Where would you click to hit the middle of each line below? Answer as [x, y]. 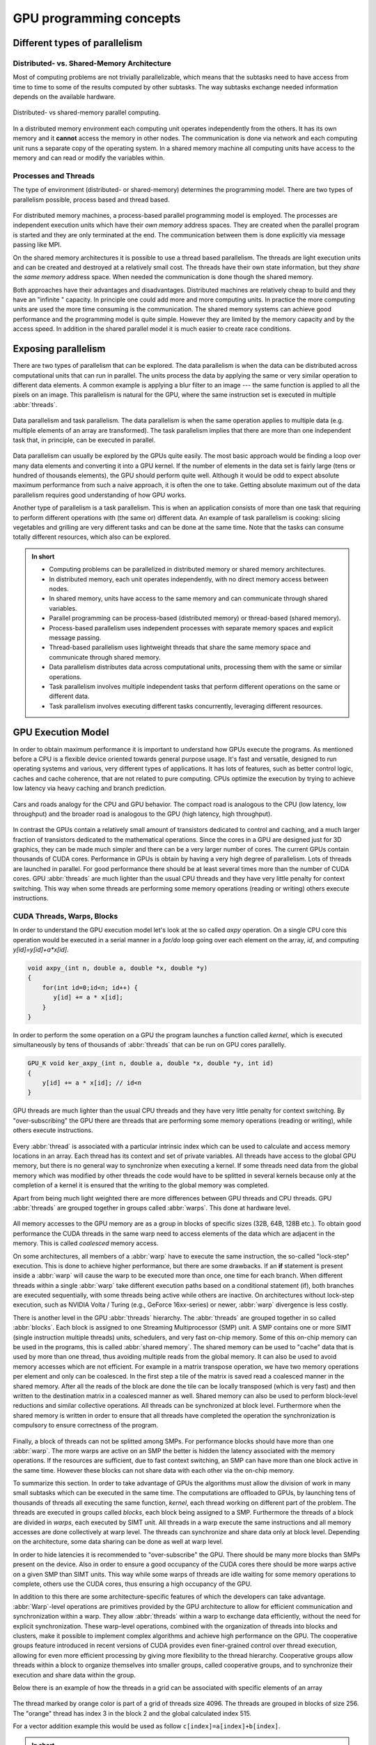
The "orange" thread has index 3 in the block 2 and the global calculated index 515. [132, 1713]
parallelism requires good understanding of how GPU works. [100, 495]
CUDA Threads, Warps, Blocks [65, 916]
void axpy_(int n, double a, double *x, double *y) [118, 968]
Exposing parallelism [59, 349]
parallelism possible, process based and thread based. [91, 200]
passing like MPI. [37, 245]
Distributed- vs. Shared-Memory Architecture [92, 63]
